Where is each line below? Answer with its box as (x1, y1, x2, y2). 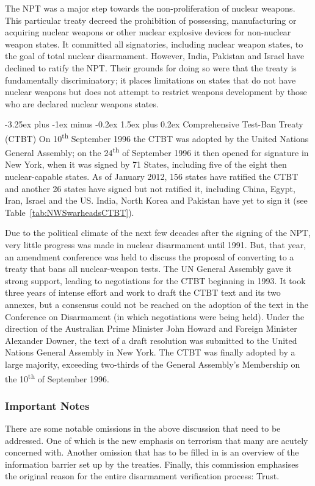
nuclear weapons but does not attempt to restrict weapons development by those (5, 85, 307, 98)
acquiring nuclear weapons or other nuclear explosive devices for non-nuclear (5, 26, 291, 38)
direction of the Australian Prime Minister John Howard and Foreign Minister (5, 322, 297, 335)
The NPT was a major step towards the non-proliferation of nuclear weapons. (5, 2, 295, 14)
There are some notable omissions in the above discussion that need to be (5, 422, 281, 434)
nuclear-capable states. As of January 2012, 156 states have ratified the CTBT (5, 170, 299, 183)
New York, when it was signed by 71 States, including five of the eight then (5, 158, 287, 171)
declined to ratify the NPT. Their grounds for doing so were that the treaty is (5, 61, 297, 74)
